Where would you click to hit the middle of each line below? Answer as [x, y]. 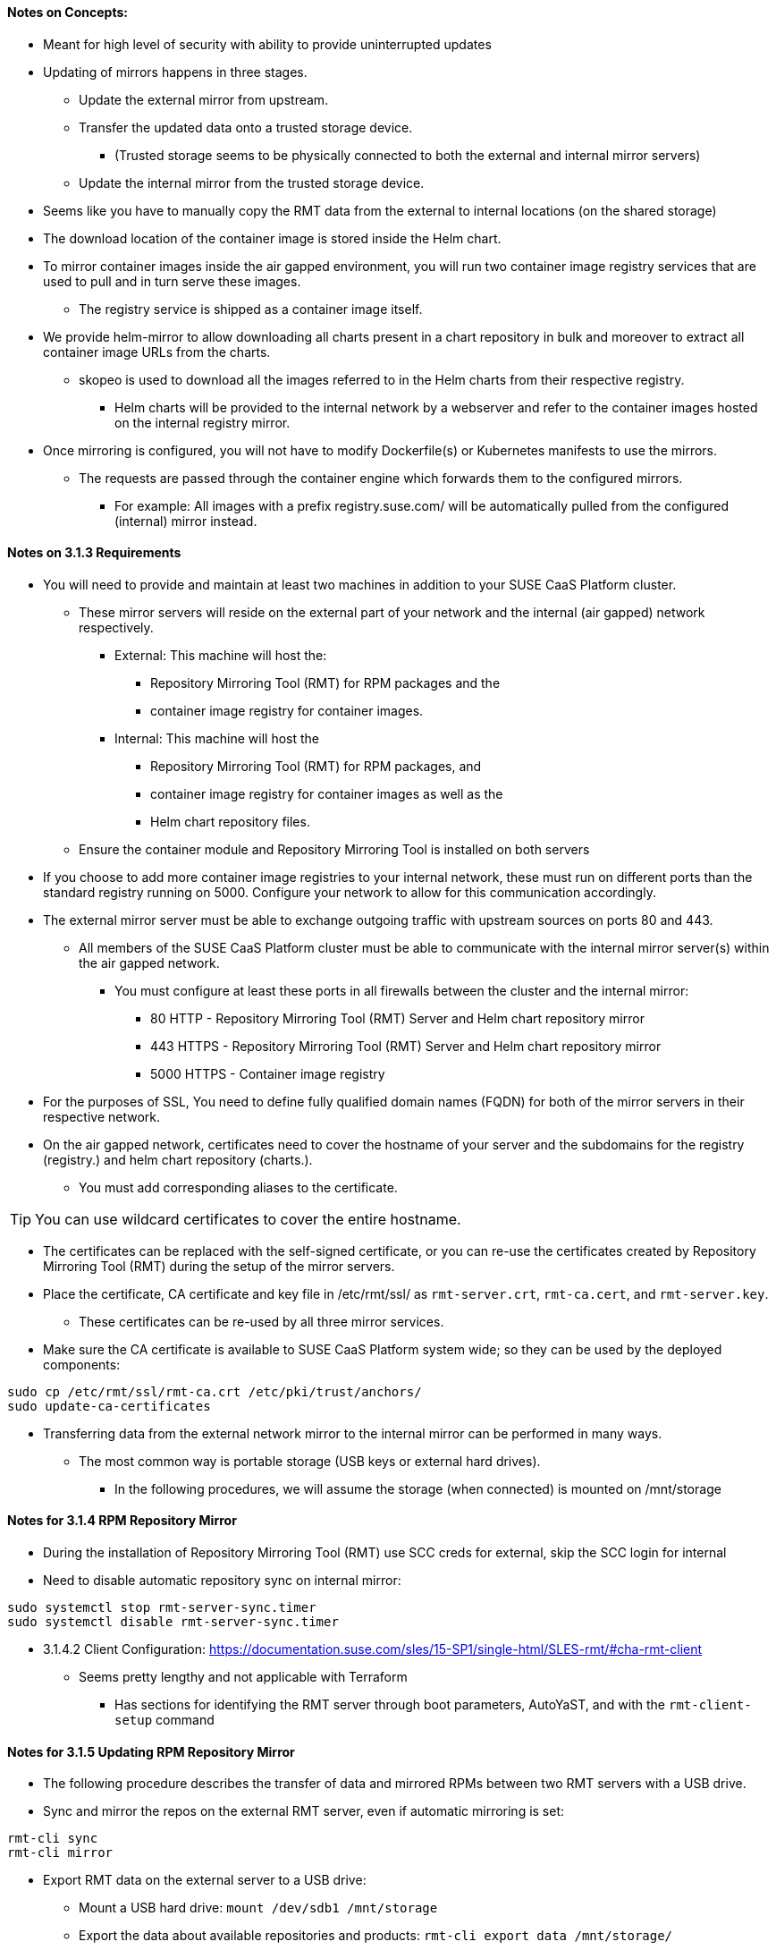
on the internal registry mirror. [202, 422]
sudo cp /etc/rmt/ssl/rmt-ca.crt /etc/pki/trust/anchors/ [215, 1391]
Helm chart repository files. [230, 821]
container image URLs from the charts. [157, 352]
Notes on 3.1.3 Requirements [94, 553]
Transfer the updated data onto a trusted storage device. [246, 127]
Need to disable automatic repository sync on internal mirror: [222, 1581]
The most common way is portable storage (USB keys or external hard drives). [310, 1461]
